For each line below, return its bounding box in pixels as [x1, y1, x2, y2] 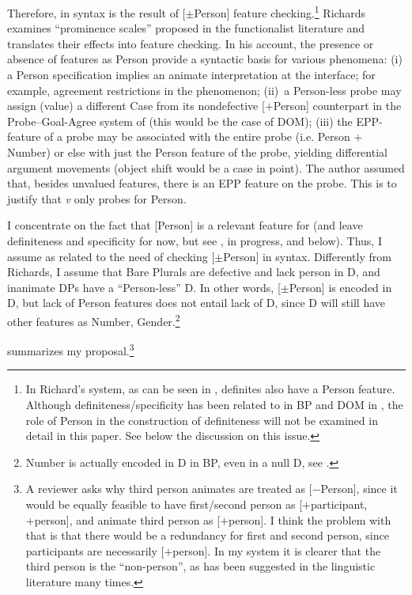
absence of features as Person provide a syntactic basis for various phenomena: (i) [7, 51, 403, 67]
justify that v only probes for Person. [7, 190, 187, 207]
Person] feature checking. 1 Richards [194, 2, 365, 21]
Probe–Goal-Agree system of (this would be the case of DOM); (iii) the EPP [7, 112, 380, 129]
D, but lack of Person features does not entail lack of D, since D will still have [7, 294, 385, 311]
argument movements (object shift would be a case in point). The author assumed [7, 159, 405, 176]
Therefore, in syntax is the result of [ [7, 4, 186, 21]
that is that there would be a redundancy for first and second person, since [25, 527, 389, 544]
